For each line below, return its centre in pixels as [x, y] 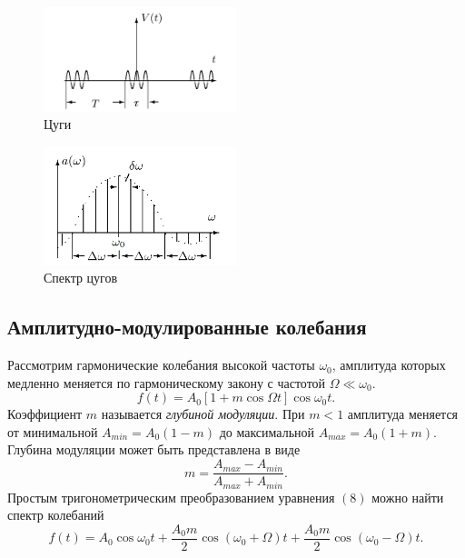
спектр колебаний [56, 515]
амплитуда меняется [403, 414]
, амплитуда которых [389, 365]
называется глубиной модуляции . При [203, 414]
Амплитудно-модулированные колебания [187, 327]
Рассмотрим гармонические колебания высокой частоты [161, 365]
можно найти [408, 497]
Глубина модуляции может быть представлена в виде [154, 449]
